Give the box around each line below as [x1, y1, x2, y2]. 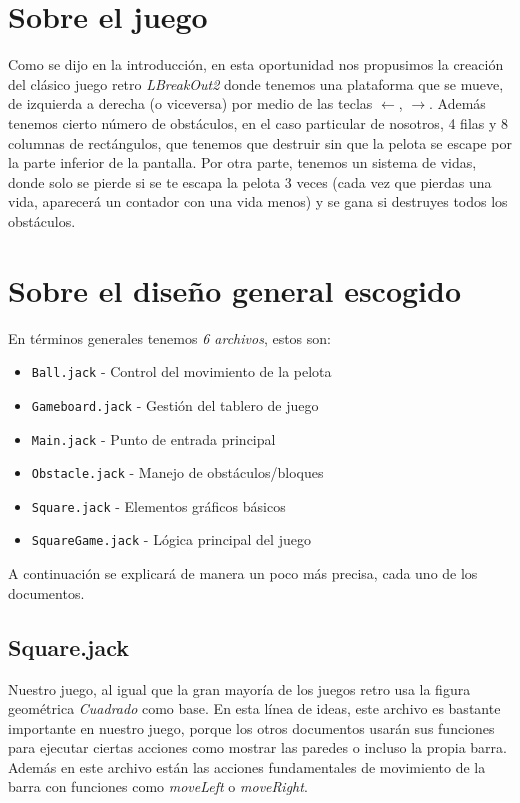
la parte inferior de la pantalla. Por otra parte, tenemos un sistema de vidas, [8, 152, 477, 173]
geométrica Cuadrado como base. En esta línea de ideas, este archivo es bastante [8, 698, 501, 719]
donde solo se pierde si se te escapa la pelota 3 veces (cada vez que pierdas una [8, 171, 492, 192]
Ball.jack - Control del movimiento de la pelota [31, 361, 332, 382]
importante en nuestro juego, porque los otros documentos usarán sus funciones [8, 717, 495, 738]
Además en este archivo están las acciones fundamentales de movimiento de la [8, 756, 486, 777]
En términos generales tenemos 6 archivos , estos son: [8, 327, 331, 348]
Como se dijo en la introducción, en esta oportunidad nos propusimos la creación [8, 54, 504, 75]
